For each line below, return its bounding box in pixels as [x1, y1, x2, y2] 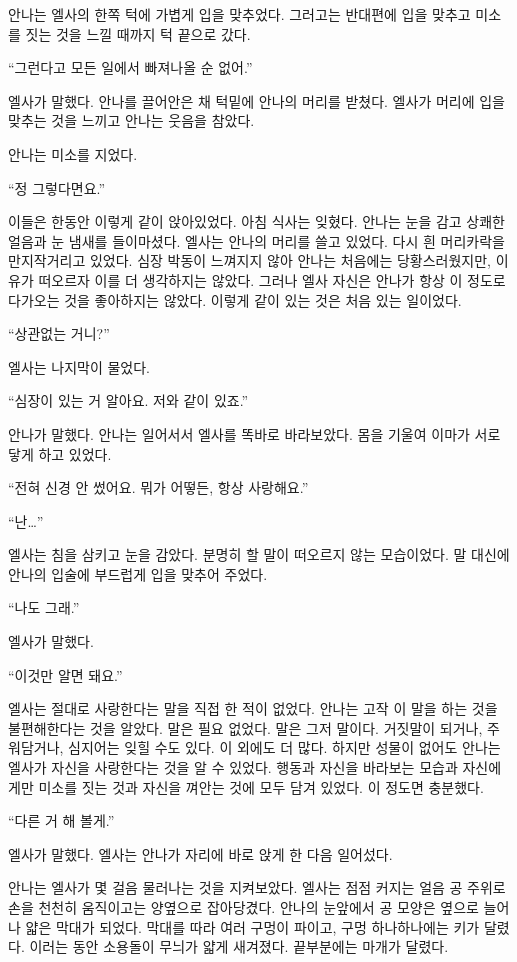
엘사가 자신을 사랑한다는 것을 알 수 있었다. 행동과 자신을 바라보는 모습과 [8, 757, 458, 778]
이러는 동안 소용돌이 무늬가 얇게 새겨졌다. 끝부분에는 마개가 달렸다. [29, 936, 449, 957]
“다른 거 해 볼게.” [8, 810, 115, 831]
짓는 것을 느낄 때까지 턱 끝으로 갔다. [25, 23, 251, 44]
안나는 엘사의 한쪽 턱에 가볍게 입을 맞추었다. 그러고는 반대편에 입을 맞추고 [8, 4, 471, 24]
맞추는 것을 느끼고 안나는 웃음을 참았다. [8, 110, 255, 131]
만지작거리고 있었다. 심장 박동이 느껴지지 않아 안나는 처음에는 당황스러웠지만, [8, 250, 491, 271]
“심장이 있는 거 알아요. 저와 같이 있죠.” [8, 390, 249, 411]
